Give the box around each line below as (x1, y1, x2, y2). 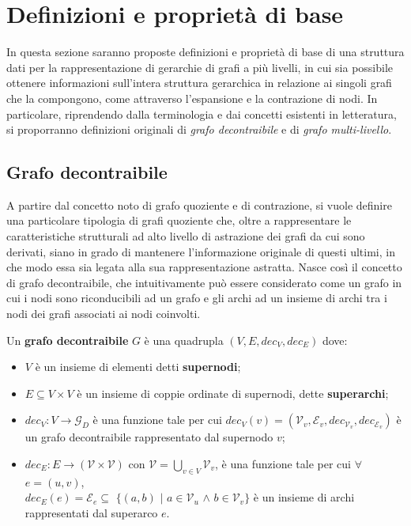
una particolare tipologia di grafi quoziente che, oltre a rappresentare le (6, 212, 352, 229)
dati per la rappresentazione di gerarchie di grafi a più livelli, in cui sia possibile (6, 59, 394, 75)
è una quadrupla (144, 331, 224, 348)
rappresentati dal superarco (25, 505, 158, 520)
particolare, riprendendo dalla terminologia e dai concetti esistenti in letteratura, (6, 105, 397, 122)
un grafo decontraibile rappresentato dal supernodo (25, 429, 273, 445)
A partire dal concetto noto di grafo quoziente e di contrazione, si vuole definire (6, 196, 392, 213)
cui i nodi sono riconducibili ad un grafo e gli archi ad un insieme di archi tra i (6, 289, 387, 306)
